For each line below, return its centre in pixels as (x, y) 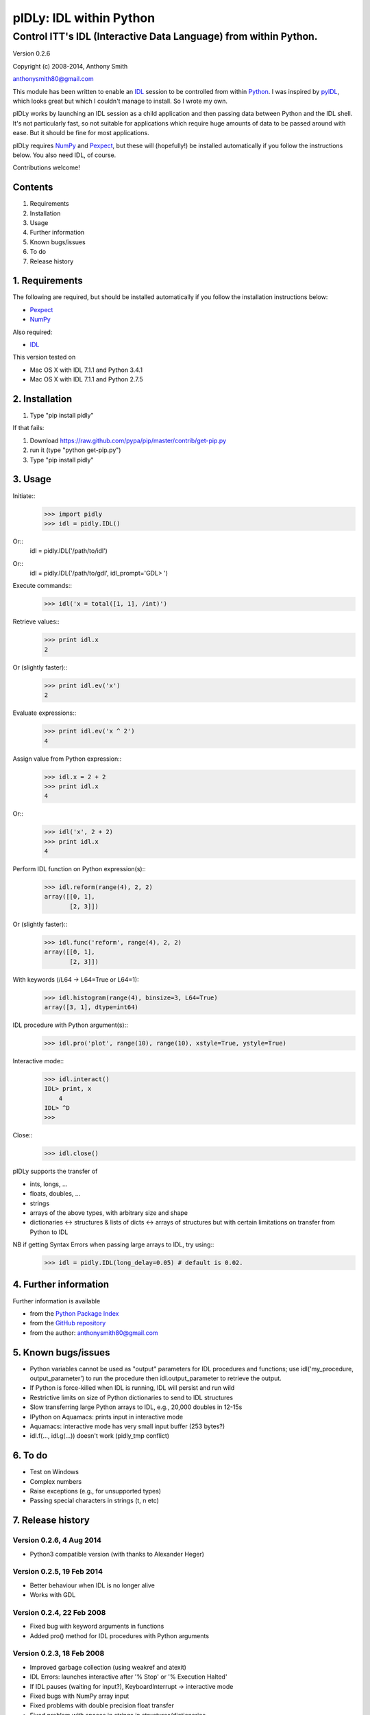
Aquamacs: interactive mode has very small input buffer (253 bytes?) (127, 1426)
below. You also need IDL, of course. (64, 155)
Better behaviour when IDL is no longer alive (92, 1585)
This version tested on (44, 357)
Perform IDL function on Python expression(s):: (79, 869)
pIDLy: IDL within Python (84, 18)
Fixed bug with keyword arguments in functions (97, 1627)
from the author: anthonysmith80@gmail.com (94, 1333)
